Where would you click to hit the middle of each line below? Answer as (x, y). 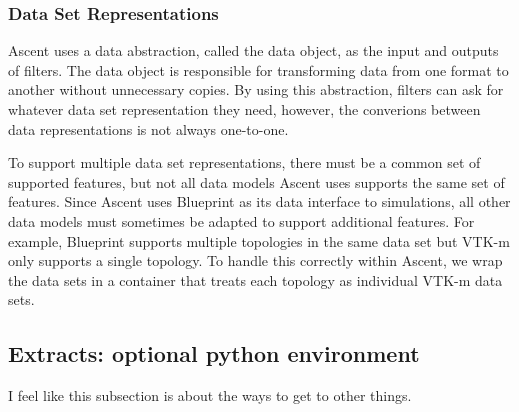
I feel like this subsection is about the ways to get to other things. (210, 395)
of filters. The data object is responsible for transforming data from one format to (258, 69)
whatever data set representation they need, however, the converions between (244, 109)
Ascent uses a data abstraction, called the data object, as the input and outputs (253, 50)
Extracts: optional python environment (214, 353)
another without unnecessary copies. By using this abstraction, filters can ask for (256, 89)
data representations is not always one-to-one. (148, 128)
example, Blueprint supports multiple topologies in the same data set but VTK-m (259, 240)
